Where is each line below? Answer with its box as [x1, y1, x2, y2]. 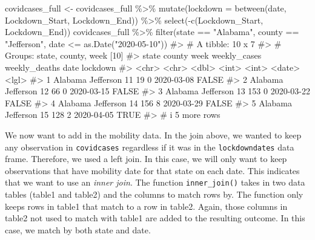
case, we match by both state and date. [5, 223, 151, 236]
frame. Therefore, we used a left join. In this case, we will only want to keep [5, 152, 287, 165]
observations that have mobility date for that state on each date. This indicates [5, 164, 300, 177]
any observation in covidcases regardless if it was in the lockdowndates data [5, 140, 294, 153]
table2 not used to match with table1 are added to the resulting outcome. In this [5, 212, 305, 224]
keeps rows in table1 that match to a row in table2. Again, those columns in [5, 199, 288, 212]
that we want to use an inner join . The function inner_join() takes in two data [5, 176, 305, 189]
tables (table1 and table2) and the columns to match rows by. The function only [5, 188, 303, 201]
